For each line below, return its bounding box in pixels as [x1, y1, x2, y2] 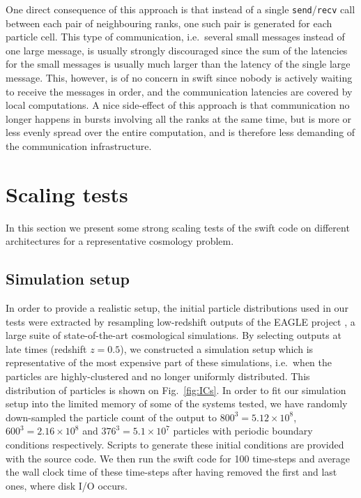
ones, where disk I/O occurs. [6, 478, 128, 492]
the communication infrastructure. [6, 139, 152, 153]
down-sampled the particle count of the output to [6, 409, 217, 424]
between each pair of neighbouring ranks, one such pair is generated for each [6, 15, 332, 30]
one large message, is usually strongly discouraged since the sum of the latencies [6, 43, 348, 57]
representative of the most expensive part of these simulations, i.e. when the [6, 355, 332, 370]
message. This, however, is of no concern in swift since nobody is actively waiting [6, 70, 353, 85]
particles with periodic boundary [173, 423, 313, 438]
